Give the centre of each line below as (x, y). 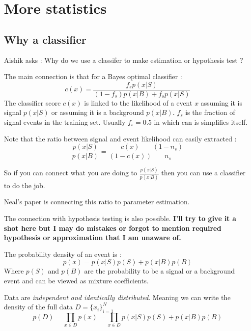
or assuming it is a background (98, 112)
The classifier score (32, 102)
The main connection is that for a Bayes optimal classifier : (93, 76)
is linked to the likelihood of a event (138, 102)
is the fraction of (210, 112)
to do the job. (25, 185)
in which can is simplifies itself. (201, 122)
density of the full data (39, 307)
